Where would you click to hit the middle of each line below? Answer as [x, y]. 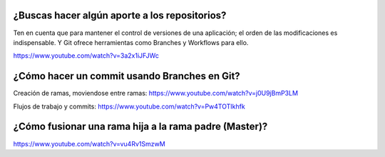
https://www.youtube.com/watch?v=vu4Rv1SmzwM [89, 143]
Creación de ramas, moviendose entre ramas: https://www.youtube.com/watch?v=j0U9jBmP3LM [156, 93]
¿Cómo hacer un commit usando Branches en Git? [127, 76]
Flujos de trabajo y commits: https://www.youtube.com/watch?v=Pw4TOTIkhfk [129, 106]
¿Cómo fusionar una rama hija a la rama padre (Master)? [140, 127]
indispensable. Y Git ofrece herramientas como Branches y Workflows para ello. [131, 42]
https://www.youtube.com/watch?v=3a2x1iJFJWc [86, 56]
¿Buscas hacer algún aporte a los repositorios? [120, 15]
